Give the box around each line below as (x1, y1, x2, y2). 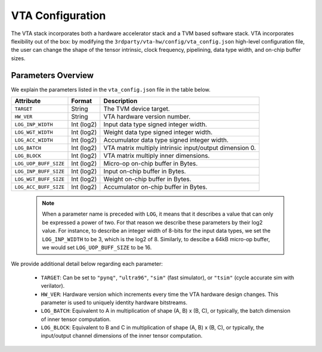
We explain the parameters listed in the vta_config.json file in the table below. (11, 86, 211, 93)
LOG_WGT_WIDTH (14, 129, 53, 135)
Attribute (14, 97, 41, 105)
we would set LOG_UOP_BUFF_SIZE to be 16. (42, 244, 152, 251)
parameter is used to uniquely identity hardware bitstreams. (41, 298, 188, 306)
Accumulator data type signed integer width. (103, 136, 229, 144)
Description (103, 97, 138, 105)
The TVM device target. (103, 105, 170, 113)
